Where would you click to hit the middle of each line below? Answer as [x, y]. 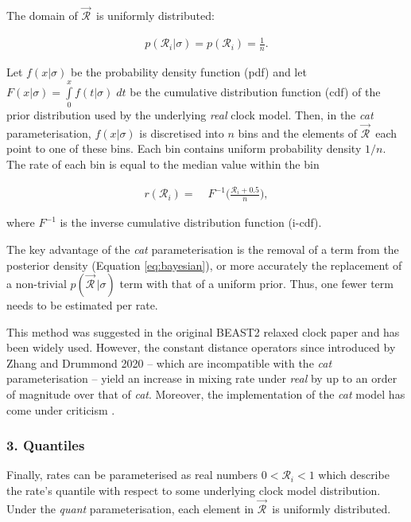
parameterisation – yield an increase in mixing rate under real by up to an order [202, 378]
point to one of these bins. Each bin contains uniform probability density [184, 148]
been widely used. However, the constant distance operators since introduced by [201, 347]
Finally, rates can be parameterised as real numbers [132, 475]
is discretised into [182, 132]
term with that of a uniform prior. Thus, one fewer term [256, 284]
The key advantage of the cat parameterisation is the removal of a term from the [203, 249]
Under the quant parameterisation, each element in [130, 508]
